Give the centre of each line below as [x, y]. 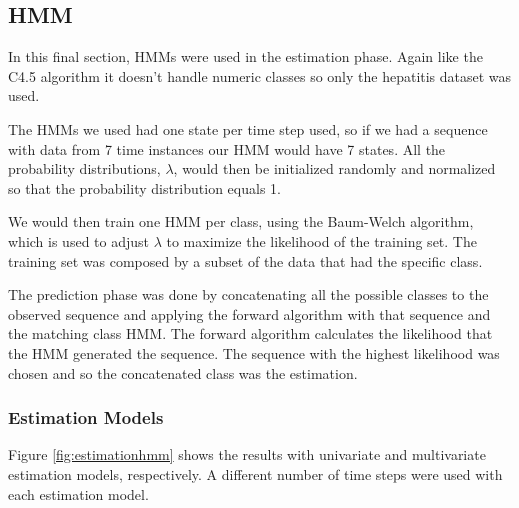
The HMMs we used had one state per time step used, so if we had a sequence [248, 128]
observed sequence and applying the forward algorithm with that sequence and [249, 313]
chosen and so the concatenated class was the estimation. [183, 372]
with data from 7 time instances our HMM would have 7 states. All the [227, 148]
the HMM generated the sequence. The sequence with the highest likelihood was [254, 352]
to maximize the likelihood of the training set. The [321, 240]
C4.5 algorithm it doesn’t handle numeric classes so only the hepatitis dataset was [260, 75]
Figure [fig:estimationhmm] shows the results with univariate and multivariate [247, 454]
